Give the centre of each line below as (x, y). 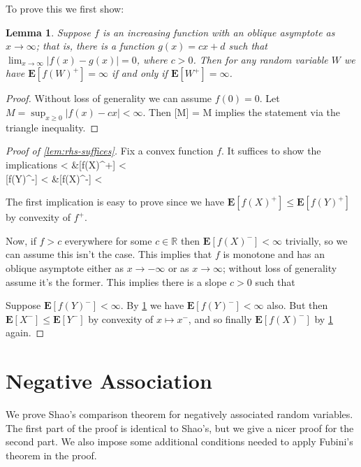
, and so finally (220, 318)
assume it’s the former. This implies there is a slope (116, 281)
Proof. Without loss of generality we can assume (109, 98)
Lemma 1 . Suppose (49, 32)
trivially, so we (316, 240)
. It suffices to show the (271, 151)
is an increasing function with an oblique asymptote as (219, 32)
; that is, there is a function (95, 46)
